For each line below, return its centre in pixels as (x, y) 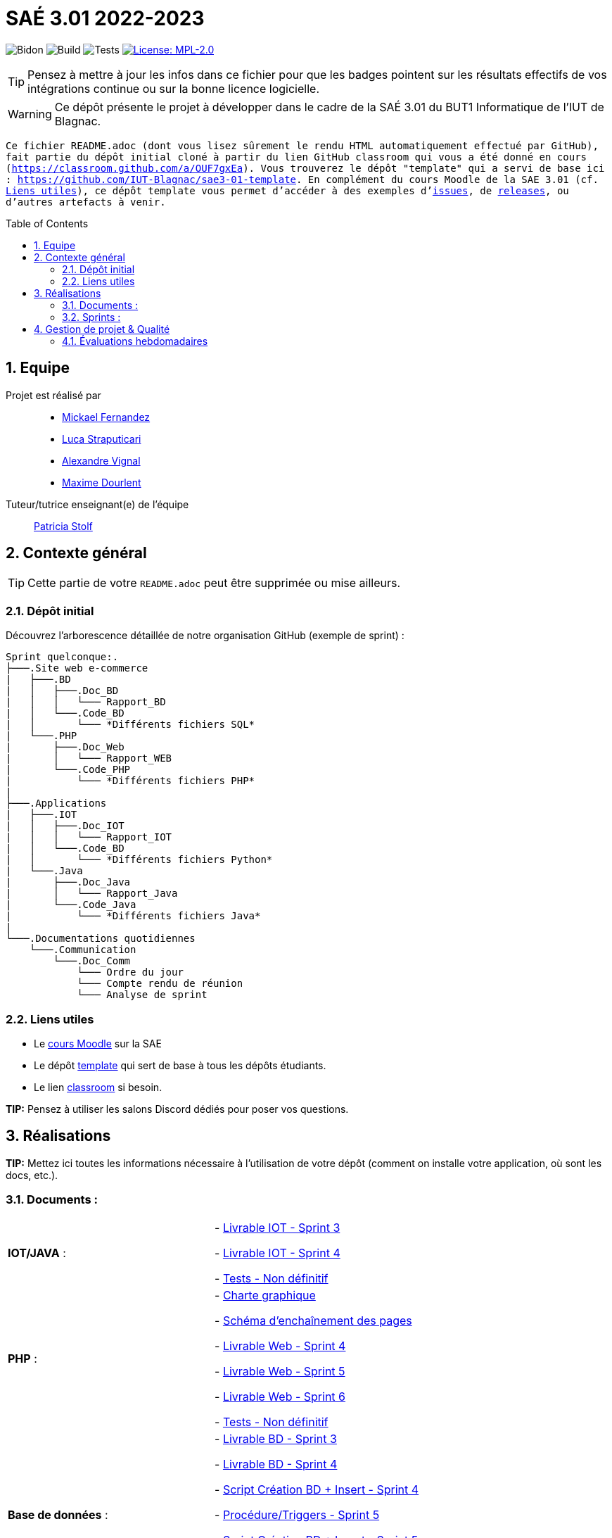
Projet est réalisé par (53, 395)
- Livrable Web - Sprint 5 (280, 1371)
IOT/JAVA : (37, 1253)
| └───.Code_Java (71, 905)
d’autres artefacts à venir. (86, 202)
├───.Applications (56, 803)
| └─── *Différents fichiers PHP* (130, 781)
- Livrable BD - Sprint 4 (276, 1464)
